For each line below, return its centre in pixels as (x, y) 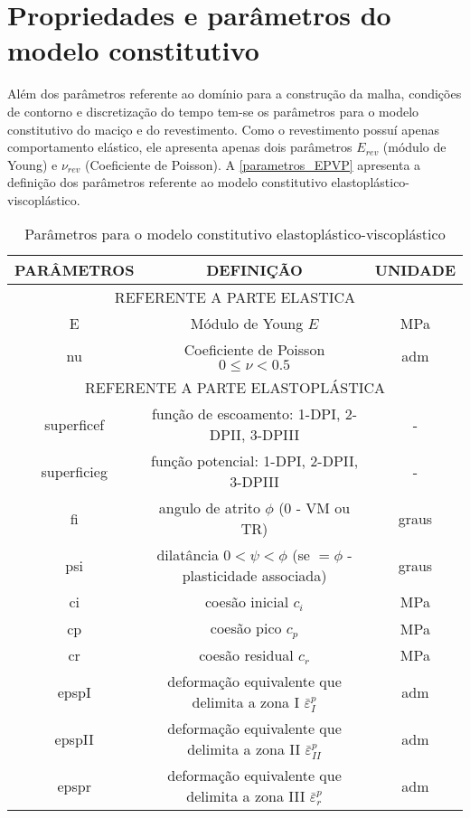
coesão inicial (247, 602)
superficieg (74, 471)
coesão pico (246, 628)
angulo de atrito (209, 508)
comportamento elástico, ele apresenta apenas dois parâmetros (180, 147)
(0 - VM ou (315, 508)
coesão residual (246, 655)
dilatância (188, 555)
